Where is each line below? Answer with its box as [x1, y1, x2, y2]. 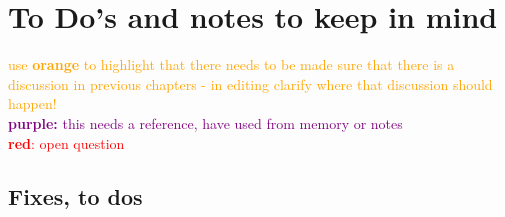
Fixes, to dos [8, 181, 143, 212]
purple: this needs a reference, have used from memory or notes [8, 112, 403, 133]
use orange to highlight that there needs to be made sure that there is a [8, 54, 455, 75]
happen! [8, 93, 57, 114]
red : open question [8, 132, 125, 153]
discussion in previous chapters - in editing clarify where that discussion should [8, 73, 493, 94]
